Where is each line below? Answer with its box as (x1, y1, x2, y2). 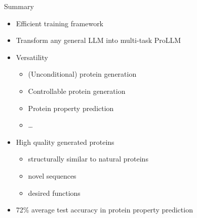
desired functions (28, 187, 81, 198)
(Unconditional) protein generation (28, 69, 137, 79)
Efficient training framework (16, 18, 104, 28)
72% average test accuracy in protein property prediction (16, 204, 193, 215)
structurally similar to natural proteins (28, 153, 148, 164)
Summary (4, 1, 34, 11)
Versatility (16, 51, 48, 62)
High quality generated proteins (16, 136, 114, 147)
